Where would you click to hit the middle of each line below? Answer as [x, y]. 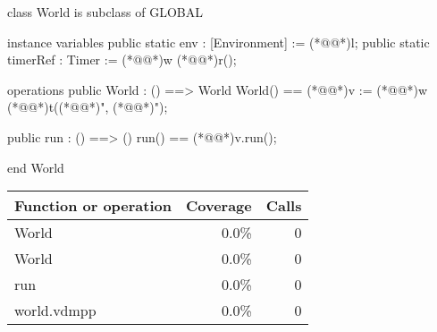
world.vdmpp [55, 311]
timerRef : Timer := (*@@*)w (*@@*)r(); [122, 60]
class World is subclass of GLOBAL [105, 12]
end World [36, 167]
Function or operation [93, 206]
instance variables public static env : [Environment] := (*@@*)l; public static [218, 42]
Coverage [218, 206]
